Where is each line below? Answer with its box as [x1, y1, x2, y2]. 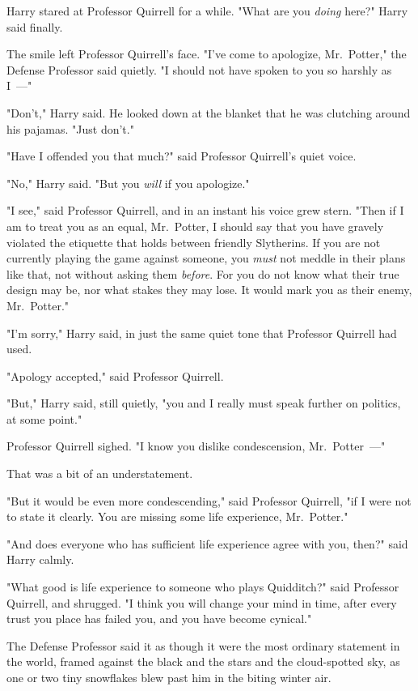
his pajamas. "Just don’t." [6, 120, 134, 137]
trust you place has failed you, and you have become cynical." [6, 610, 312, 627]
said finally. [6, 18, 63, 35]
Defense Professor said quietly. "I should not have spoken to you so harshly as [6, 61, 392, 78]
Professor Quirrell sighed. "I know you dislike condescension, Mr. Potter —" [6, 437, 386, 454]
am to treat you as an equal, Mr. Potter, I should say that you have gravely [6, 217, 384, 234]
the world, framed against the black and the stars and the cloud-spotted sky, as [6, 653, 400, 670]
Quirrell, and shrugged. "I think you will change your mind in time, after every [6, 594, 397, 611]
